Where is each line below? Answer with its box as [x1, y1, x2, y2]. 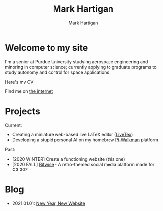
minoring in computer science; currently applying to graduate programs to [5, 64, 157, 70]
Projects [5, 105, 41, 117]
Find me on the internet [5, 88, 53, 94]
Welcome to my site [5, 42, 88, 53]
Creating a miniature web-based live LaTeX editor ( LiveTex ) [12, 131, 133, 137]
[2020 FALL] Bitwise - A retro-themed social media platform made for [12, 161, 155, 167]
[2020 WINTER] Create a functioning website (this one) [12, 156, 125, 162]
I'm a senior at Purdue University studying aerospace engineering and [5, 58, 148, 65]
